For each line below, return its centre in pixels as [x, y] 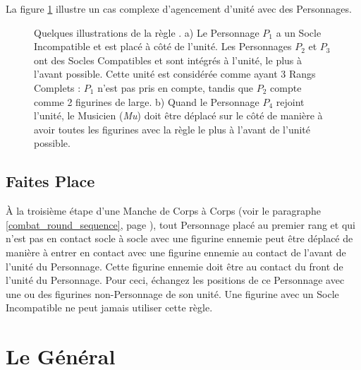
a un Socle [299, 32]
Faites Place [50, 181]
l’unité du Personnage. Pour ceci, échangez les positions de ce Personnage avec [175, 280]
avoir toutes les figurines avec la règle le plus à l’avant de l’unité [172, 129]
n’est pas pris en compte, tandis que [176, 87]
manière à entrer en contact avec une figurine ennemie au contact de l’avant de [176, 252]
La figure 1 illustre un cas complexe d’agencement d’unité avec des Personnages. [179, 8]
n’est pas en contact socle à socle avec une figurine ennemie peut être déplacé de [179, 238]
